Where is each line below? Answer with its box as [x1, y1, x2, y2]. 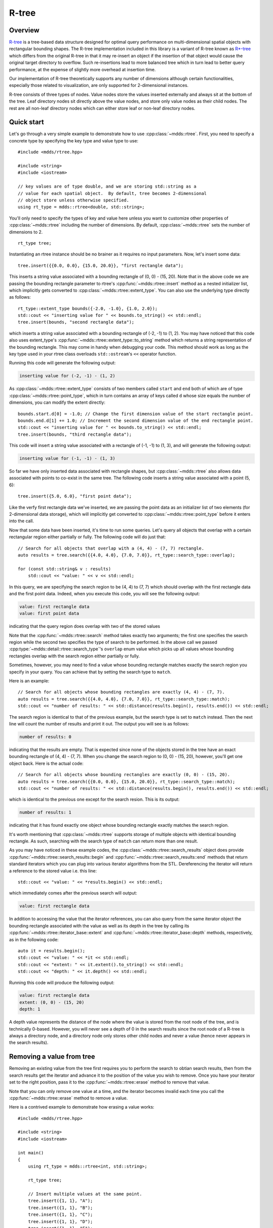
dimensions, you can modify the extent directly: [9, 399, 106, 405]
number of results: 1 [19, 809, 72, 815]
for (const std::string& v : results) [18, 566, 111, 572]
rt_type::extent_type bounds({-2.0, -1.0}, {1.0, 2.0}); [18, 306, 158, 311]
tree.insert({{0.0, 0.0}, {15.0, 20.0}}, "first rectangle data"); [18, 263, 184, 268]
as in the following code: [9, 936, 59, 943]
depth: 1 [19, 1006, 41, 1012]
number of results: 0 [19, 734, 72, 739]
